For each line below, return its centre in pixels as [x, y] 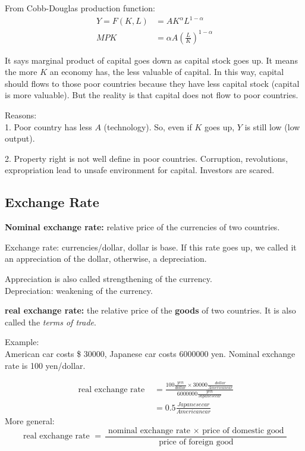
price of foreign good [196, 442]
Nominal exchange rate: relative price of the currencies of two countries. [142, 227]
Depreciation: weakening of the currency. [79, 290]
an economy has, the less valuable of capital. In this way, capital [167, 72]
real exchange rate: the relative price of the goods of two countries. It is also [150, 310]
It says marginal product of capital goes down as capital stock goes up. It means [151, 60]
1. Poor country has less [48, 126]
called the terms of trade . [51, 322]
